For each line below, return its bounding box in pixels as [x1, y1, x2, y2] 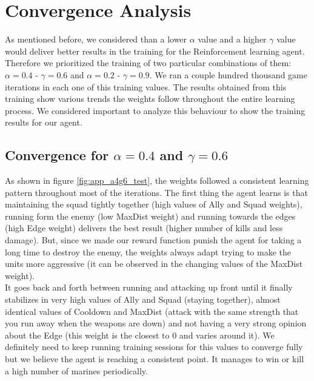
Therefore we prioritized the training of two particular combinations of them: [5, 56, 292, 69]
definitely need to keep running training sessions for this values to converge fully [5, 340, 303, 353]
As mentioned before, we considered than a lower [5, 33, 187, 46]
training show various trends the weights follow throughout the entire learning [5, 92, 295, 105]
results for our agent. [5, 116, 82, 129]
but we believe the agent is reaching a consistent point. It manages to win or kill [5, 352, 304, 365]
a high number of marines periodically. [5, 364, 148, 377]
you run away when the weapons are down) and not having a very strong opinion [5, 317, 307, 329]
